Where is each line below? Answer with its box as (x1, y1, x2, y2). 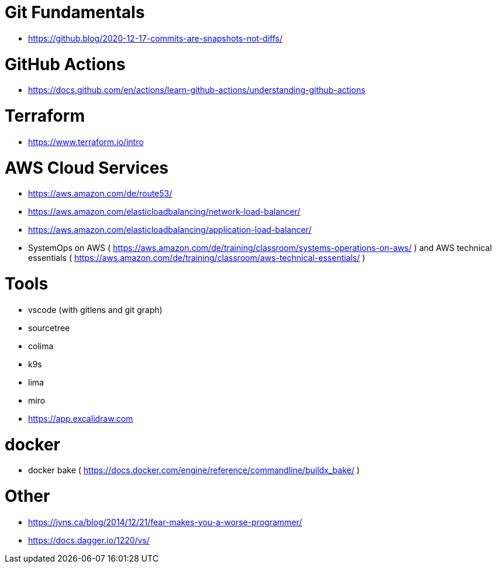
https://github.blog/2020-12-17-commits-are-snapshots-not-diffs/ (28, 33, 283, 43)
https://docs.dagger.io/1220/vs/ (28, 535, 150, 545)
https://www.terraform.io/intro (28, 136, 144, 147)
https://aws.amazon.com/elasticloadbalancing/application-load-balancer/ (28, 225, 312, 235)
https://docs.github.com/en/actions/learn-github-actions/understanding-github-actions (28, 85, 366, 95)
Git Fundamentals (5, 2, 145, 22)
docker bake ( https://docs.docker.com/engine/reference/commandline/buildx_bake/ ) (28, 465, 360, 476)
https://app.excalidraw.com (28, 413, 133, 424)
